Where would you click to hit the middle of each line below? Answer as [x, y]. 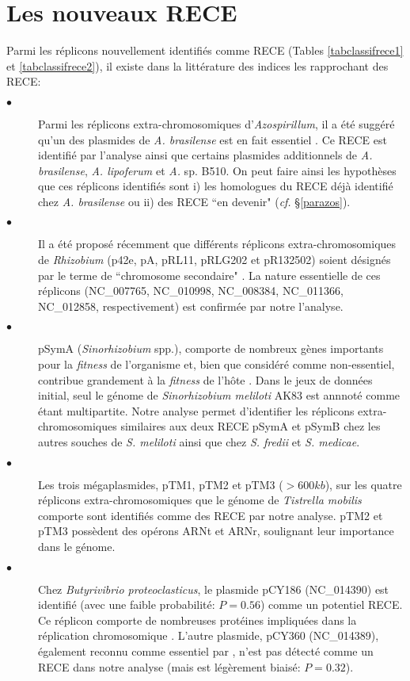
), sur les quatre [363, 484]
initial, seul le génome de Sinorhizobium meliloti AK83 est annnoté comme [219, 395]
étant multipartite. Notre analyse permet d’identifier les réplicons [196, 410]
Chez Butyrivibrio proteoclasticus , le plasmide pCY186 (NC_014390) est [214, 589]
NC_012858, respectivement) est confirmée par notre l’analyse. [191, 306]
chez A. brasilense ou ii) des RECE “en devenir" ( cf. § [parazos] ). [194, 201]
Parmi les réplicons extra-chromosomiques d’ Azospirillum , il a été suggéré [216, 123]
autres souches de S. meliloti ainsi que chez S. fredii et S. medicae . [199, 442]
